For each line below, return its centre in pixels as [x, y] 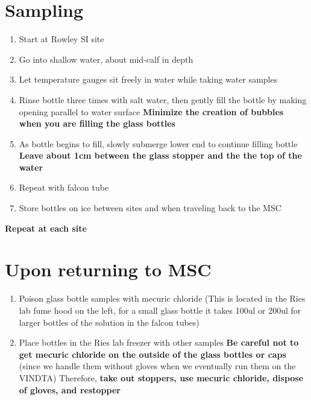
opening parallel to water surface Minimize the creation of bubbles [151, 111]
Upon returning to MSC [108, 269]
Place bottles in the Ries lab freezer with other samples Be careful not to [159, 342]
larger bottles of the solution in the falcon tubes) [109, 322]
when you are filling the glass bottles [97, 123]
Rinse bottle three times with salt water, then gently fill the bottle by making [163, 99]
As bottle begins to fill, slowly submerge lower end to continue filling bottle [158, 143]
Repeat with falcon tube [64, 187]
